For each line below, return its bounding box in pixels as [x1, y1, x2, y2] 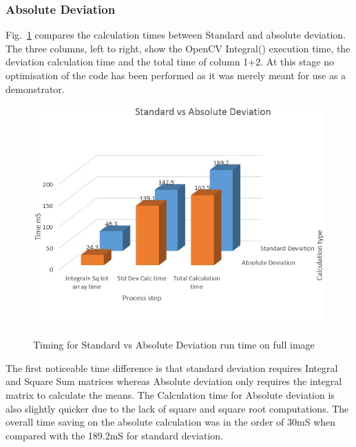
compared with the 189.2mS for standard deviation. [6, 428, 224, 442]
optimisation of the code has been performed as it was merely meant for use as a [6, 68, 346, 82]
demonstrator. [6, 81, 65, 96]
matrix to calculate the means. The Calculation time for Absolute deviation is [6, 388, 335, 402]
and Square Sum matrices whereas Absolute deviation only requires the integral [6, 374, 342, 388]
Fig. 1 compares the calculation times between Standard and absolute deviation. [6, 28, 346, 42]
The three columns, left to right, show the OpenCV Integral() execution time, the [6, 41, 350, 55]
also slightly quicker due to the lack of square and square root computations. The [6, 401, 349, 415]
